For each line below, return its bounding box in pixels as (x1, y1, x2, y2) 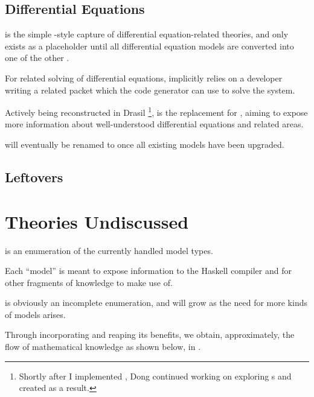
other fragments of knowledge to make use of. (5, 276, 173, 288)
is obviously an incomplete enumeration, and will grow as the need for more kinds (5, 296, 307, 309)
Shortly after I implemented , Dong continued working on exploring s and (19, 369, 292, 382)
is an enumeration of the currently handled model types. (5, 244, 213, 256)
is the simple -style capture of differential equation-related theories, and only (5, 28, 289, 40)
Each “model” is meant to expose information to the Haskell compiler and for (5, 264, 292, 277)
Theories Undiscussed (5, 209, 189, 233)
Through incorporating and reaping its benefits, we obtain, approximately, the (5, 328, 295, 341)
